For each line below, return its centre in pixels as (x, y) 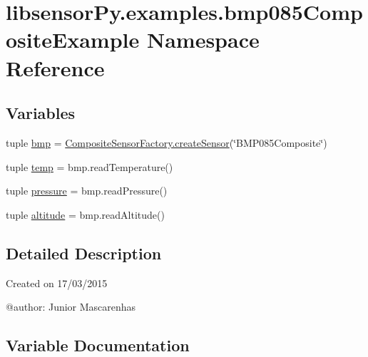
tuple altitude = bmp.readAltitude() (85, 214)
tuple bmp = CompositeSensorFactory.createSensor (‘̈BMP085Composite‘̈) (167, 142)
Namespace (203, 40)
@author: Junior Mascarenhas (71, 307)
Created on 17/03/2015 (57, 283)
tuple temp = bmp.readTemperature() (90, 166)
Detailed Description (84, 253)
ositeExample (73, 40)
